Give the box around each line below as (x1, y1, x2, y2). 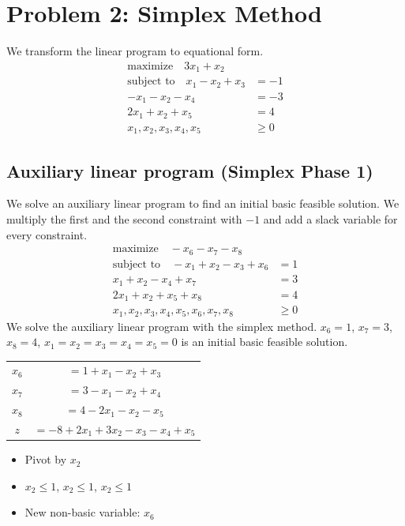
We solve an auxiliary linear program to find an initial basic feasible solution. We (6, 195, 399, 212)
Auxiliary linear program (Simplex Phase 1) (6, 158, 373, 182)
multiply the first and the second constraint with (6, 210, 242, 227)
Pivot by (24, 451, 67, 468)
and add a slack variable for (263, 210, 398, 227)
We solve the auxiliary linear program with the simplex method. (6, 317, 317, 334)
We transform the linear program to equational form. (6, 43, 264, 59)
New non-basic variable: (24, 504, 141, 520)
